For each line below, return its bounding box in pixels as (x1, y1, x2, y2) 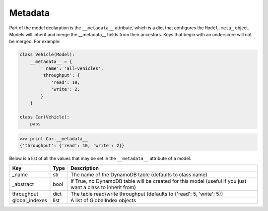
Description (70, 164, 99, 171)
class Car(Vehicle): (19, 114, 69, 120)
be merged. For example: (9, 39, 61, 45)
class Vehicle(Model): (19, 52, 75, 57)
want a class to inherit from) (70, 184, 136, 191)
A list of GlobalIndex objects (70, 197, 136, 204)
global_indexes (12, 197, 47, 204)
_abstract (12, 181, 34, 188)
